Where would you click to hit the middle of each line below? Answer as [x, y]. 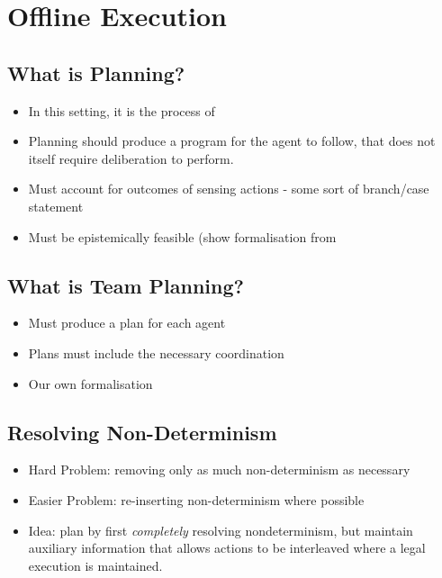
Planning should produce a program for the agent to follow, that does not [232, 141]
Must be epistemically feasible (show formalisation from [182, 236]
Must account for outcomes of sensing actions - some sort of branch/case [229, 189]
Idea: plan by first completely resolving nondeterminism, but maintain [221, 530]
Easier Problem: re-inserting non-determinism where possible [196, 499]
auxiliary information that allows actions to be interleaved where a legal [227, 548]
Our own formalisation [90, 383]
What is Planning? [96, 72]
